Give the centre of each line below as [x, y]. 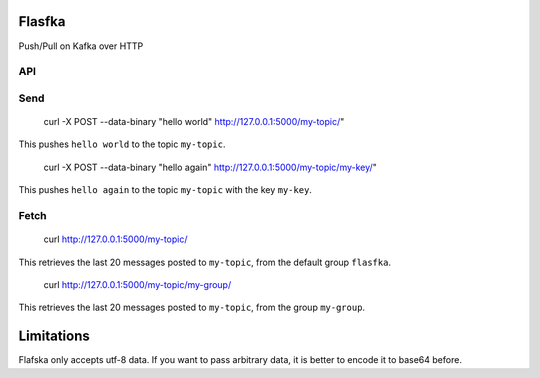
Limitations [54, 336]
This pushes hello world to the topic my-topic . [122, 144]
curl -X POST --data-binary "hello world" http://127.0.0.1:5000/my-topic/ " [194, 122]
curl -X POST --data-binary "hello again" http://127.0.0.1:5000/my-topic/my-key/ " [210, 167]
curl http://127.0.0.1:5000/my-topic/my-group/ [137, 284]
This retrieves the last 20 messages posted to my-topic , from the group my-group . [191, 307]
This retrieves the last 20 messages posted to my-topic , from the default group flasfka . [205, 262]
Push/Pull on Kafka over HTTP [81, 46]
